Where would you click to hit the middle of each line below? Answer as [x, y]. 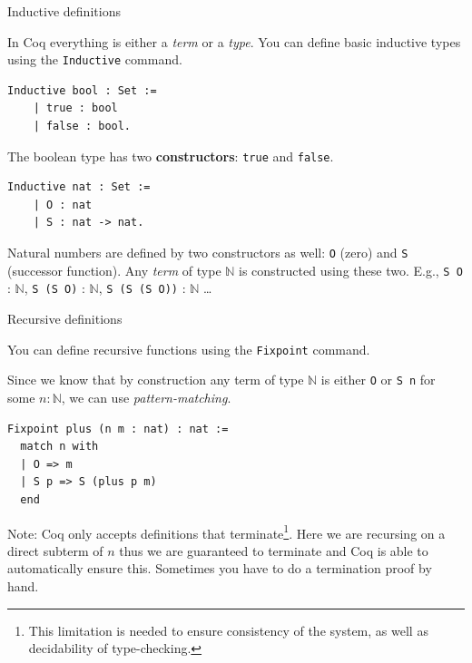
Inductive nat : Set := [79, 187]
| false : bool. [82, 127]
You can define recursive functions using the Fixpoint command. [189, 349]
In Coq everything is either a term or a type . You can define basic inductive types [234, 41]
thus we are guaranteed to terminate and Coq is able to [274, 550]
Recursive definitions [65, 319]
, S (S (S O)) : [142, 288]
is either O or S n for [378, 380]
